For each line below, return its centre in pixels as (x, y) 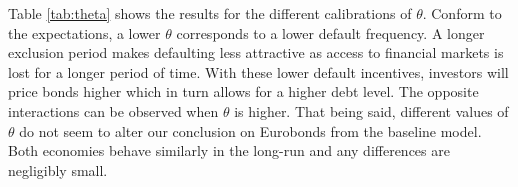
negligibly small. (58, 169)
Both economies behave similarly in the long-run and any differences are (229, 150)
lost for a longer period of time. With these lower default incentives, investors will (258, 71)
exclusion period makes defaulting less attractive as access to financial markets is (256, 52)
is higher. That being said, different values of (371, 110)
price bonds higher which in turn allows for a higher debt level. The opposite (243, 91)
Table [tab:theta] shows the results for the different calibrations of (210, 13)
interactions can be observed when (113, 110)
